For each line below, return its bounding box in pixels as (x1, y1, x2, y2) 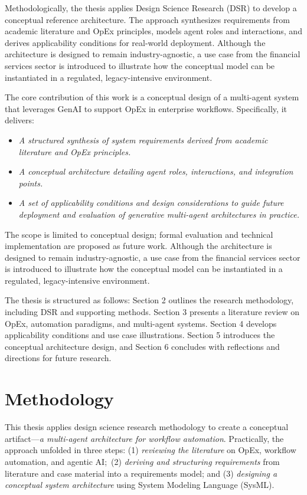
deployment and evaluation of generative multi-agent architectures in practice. (18, 208, 299, 220)
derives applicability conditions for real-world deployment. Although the (5, 36, 266, 48)
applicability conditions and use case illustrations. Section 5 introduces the (5, 329, 275, 341)
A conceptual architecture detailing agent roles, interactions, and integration (18, 165, 293, 178)
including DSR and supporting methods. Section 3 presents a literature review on (5, 306, 300, 318)
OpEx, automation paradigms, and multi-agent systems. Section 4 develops (5, 317, 277, 329)
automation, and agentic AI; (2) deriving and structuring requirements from (5, 455, 280, 467)
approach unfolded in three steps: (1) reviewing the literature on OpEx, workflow (5, 444, 296, 456)
